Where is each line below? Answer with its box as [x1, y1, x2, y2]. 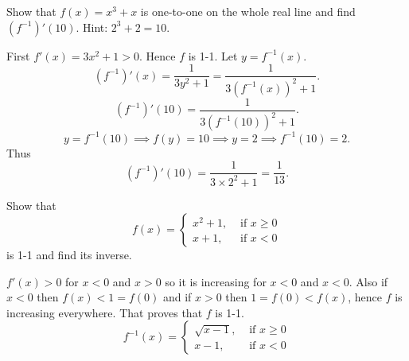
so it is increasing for [165, 273, 267, 289]
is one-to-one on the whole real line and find [140, 3, 356, 19]
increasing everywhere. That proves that [6, 304, 203, 320]
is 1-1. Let [188, 47, 238, 64]
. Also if [349, 273, 388, 289]
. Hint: [76, 18, 108, 35]
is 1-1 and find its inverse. [6, 246, 132, 263]
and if [162, 289, 192, 305]
